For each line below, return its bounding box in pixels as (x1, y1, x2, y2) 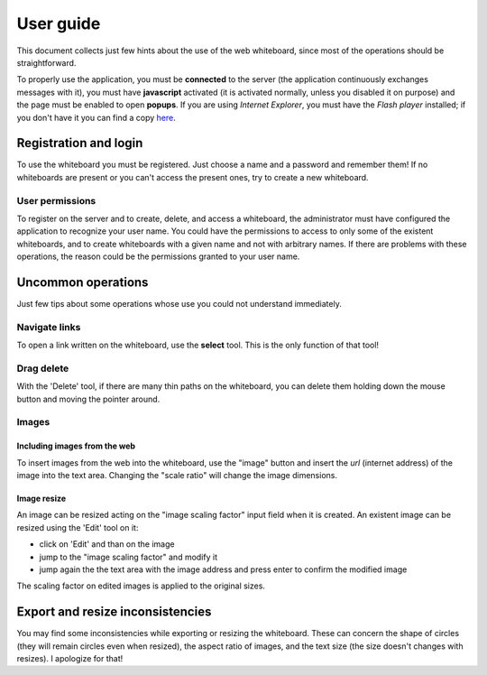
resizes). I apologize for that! (16, 653, 124, 664)
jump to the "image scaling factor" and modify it (39, 551, 218, 562)
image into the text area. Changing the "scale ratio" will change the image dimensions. (16, 470, 338, 481)
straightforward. (16, 57, 77, 68)
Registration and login (16, 135, 143, 151)
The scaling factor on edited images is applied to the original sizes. (16, 580, 266, 591)
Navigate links (16, 320, 81, 333)
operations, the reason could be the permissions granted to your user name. (16, 251, 300, 262)
